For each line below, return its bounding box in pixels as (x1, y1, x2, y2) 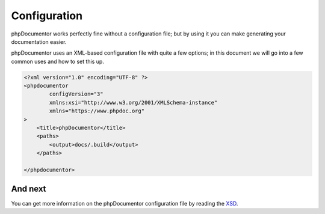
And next (11, 184, 46, 194)
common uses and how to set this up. (11, 58, 105, 65)
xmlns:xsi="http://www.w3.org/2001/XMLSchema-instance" (49, 99, 218, 106)
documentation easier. (11, 38, 67, 45)
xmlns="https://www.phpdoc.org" (49, 108, 144, 114)
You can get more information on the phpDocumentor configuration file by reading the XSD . (11, 200, 238, 207)
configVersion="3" (49, 91, 104, 97)
